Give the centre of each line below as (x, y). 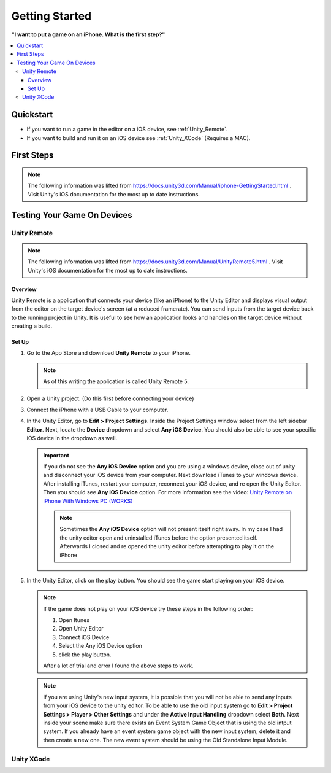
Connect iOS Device (84, 637)
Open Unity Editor (81, 629)
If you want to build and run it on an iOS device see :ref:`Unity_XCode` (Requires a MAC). (139, 138)
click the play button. (85, 655)
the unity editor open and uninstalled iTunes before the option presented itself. (159, 538)
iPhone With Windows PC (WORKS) (88, 501)
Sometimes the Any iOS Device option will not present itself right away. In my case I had (171, 529)
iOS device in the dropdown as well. (72, 438)
